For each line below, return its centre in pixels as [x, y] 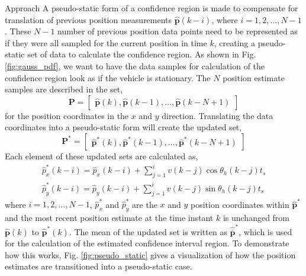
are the [145, 204]
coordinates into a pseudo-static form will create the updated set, [123, 127]
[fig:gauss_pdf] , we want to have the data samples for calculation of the [135, 65]
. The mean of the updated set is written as [148, 231]
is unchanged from [256, 218]
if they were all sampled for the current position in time [106, 42]
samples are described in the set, [64, 89]
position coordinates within [240, 204]
